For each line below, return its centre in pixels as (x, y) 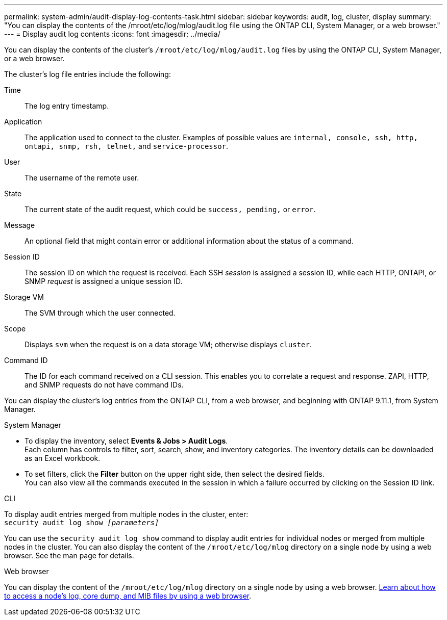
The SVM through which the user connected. (100, 313)
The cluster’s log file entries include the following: (88, 74)
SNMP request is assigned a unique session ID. (104, 281)
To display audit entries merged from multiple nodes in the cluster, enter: (126, 514)
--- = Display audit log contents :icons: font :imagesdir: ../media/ (112, 34)
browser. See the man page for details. (69, 556)
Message (20, 225)
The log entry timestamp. (67, 106)
